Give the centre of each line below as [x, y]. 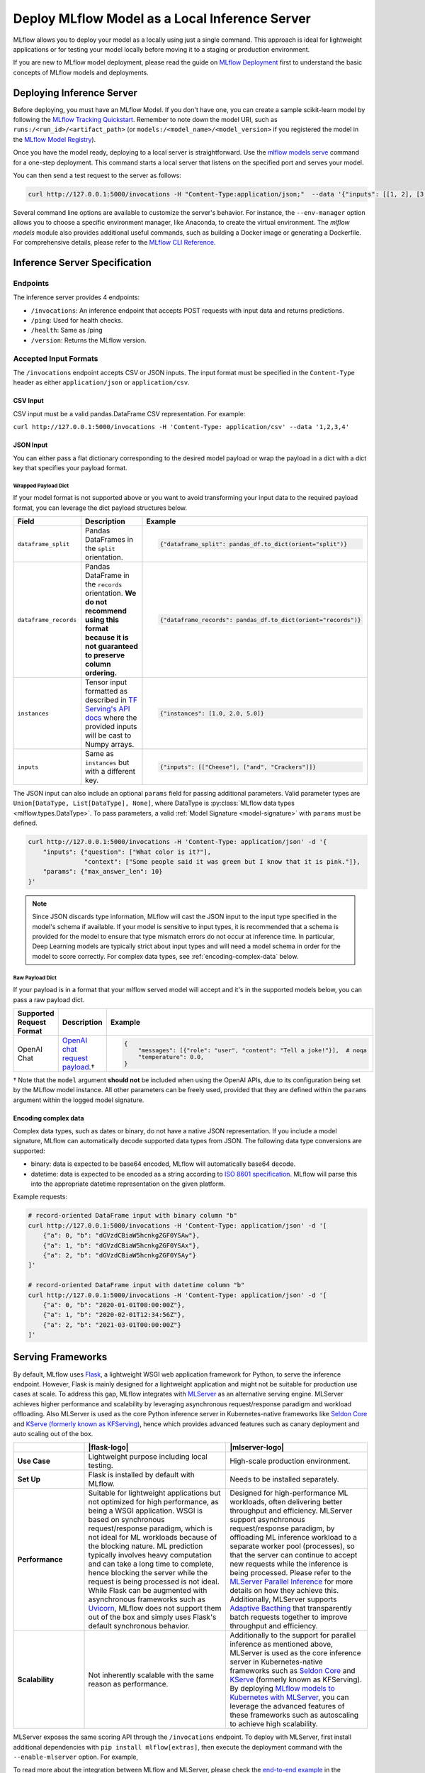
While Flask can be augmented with [148, 1591]
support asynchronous [268, 1520]
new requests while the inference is [289, 1564]
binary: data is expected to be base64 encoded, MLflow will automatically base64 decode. [163, 1164]
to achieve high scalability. [274, 1724]
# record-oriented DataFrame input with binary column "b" [132, 1216]
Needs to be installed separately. [284, 1479]
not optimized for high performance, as [153, 1502]
